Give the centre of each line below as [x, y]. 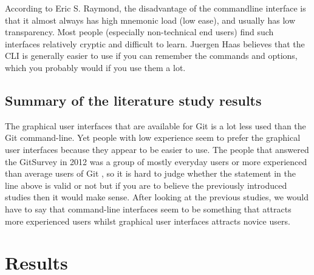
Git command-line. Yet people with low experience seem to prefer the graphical [153, 137]
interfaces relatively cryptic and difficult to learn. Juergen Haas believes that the [155, 43]
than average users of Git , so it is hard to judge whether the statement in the [150, 173]
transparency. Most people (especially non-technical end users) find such [139, 32]
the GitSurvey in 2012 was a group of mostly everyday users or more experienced [156, 161]
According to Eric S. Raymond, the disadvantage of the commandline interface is [155, 8]
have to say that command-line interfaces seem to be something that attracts [148, 209]
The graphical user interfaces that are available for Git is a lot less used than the [155, 125]
